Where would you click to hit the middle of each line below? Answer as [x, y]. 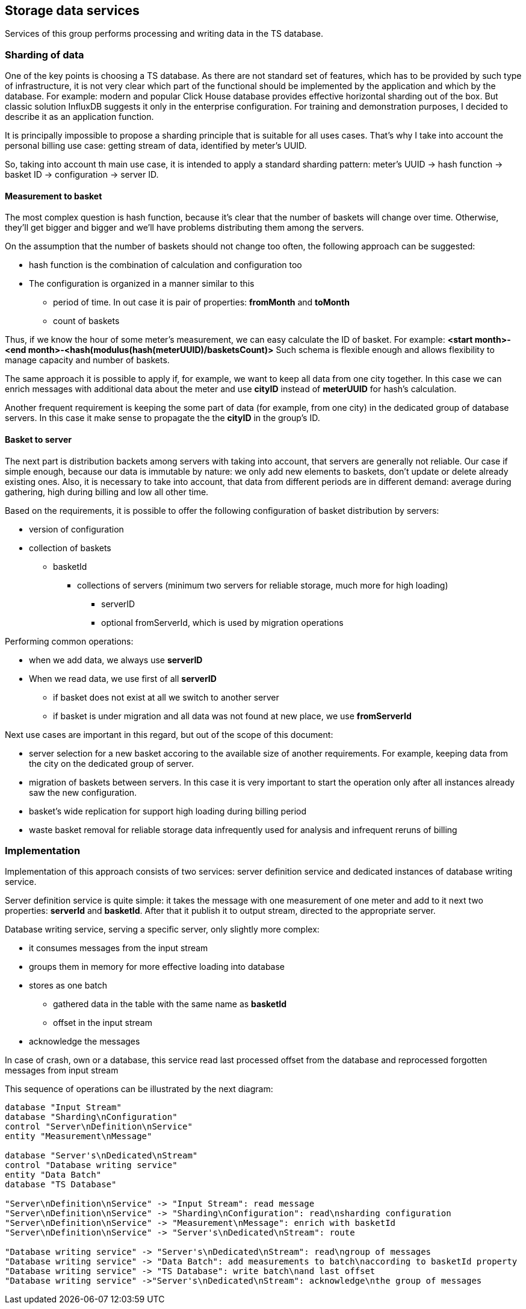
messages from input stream [62, 1070]
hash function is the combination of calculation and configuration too [166, 265]
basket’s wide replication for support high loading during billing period [168, 811]
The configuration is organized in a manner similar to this [142, 284]
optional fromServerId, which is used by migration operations [222, 622]
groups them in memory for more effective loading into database [157, 967]
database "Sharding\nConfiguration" [91, 1117]
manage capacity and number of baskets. [87, 360]
